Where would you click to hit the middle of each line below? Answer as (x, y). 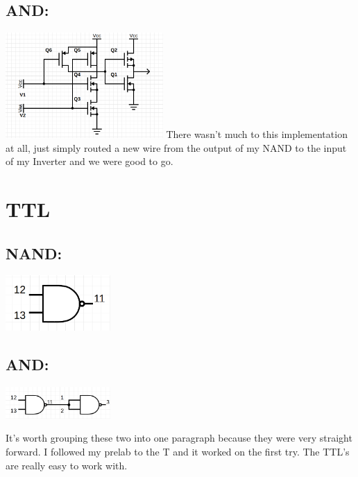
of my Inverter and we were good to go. (89, 161)
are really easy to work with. (67, 465)
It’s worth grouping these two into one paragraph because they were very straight (179, 438)
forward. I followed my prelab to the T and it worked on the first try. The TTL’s (178, 452)
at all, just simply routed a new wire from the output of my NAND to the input (176, 147)
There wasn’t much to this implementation (257, 134)
